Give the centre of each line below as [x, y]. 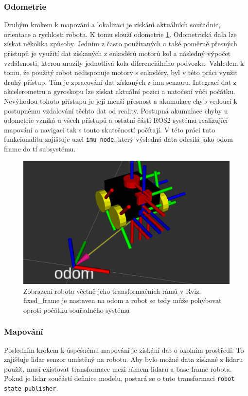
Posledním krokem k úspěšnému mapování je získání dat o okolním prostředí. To [124, 349]
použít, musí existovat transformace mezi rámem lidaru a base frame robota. [118, 368]
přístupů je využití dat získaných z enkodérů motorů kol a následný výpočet [117, 53]
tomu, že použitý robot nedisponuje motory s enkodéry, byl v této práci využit [121, 72]
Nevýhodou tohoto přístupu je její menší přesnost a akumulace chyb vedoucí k [121, 101]
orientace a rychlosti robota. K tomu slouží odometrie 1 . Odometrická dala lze [120, 34]
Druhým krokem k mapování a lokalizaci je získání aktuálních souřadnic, [112, 25]
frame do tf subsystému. [40, 149]
